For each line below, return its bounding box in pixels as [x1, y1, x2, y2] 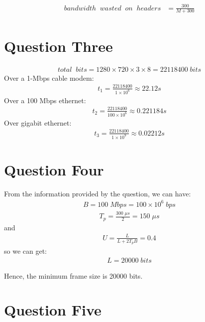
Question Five [4, 300, 102, 320]
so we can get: [4, 246, 47, 256]
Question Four [4, 159, 104, 179]
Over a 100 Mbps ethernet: [4, 95, 86, 105]
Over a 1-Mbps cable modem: [4, 72, 94, 83]
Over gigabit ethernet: [4, 117, 72, 128]
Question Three [4, 35, 113, 56]
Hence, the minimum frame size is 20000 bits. [4, 270, 143, 281]
